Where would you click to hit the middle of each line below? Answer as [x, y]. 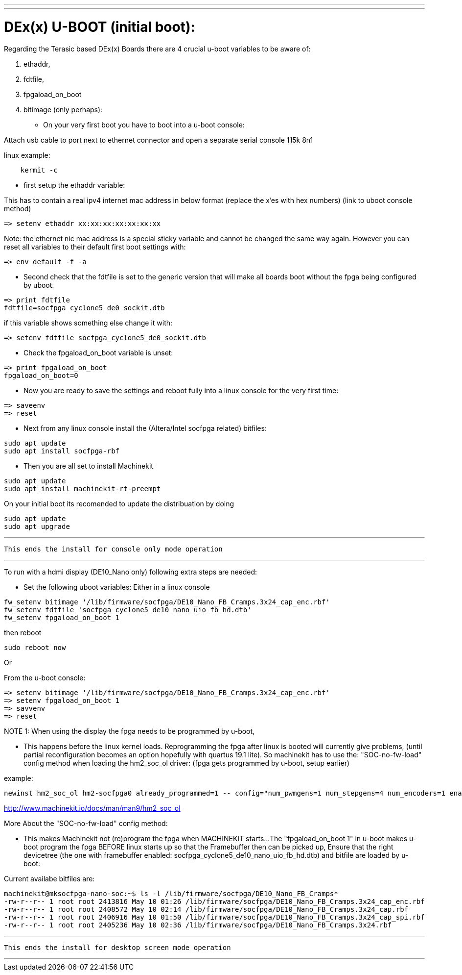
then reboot [23, 632]
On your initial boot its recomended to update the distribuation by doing [119, 503]
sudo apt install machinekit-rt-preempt [82, 488]
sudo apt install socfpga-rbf [62, 451]
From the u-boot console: [45, 677]
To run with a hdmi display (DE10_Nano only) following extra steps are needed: [131, 572]
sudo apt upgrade [37, 526]
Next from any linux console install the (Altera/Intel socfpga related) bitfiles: [145, 428]
